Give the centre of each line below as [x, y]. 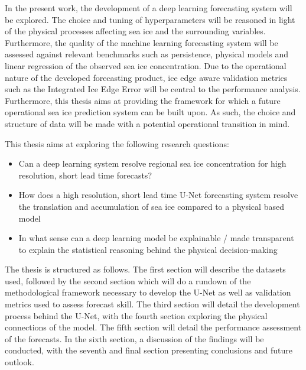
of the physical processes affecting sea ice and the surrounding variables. [135, 31]
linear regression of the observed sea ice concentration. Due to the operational [146, 65]
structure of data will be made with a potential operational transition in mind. [147, 123]
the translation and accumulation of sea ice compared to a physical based [151, 206]
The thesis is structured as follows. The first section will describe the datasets [145, 269]
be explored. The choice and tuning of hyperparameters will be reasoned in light [150, 19]
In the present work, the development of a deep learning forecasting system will [149, 8]
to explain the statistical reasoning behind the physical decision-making [148, 249]
